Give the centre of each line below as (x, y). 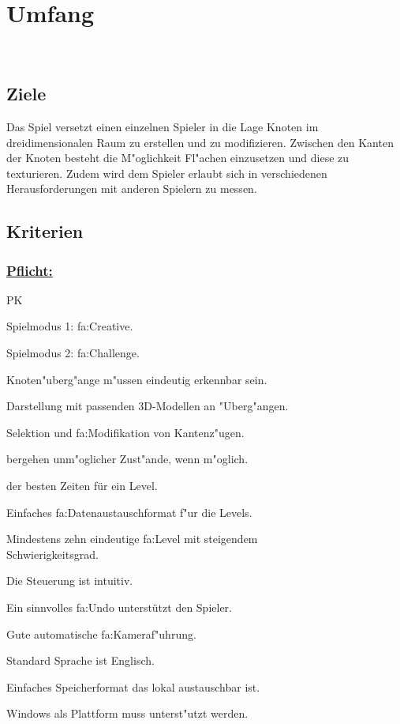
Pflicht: (30, 270)
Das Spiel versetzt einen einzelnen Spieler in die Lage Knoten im (163, 126)
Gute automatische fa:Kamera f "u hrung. (101, 633)
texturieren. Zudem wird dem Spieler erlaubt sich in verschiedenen (167, 173)
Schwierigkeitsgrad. (52, 554)
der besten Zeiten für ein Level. (82, 486)
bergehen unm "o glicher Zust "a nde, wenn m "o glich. (127, 459)
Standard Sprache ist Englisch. (80, 660)
